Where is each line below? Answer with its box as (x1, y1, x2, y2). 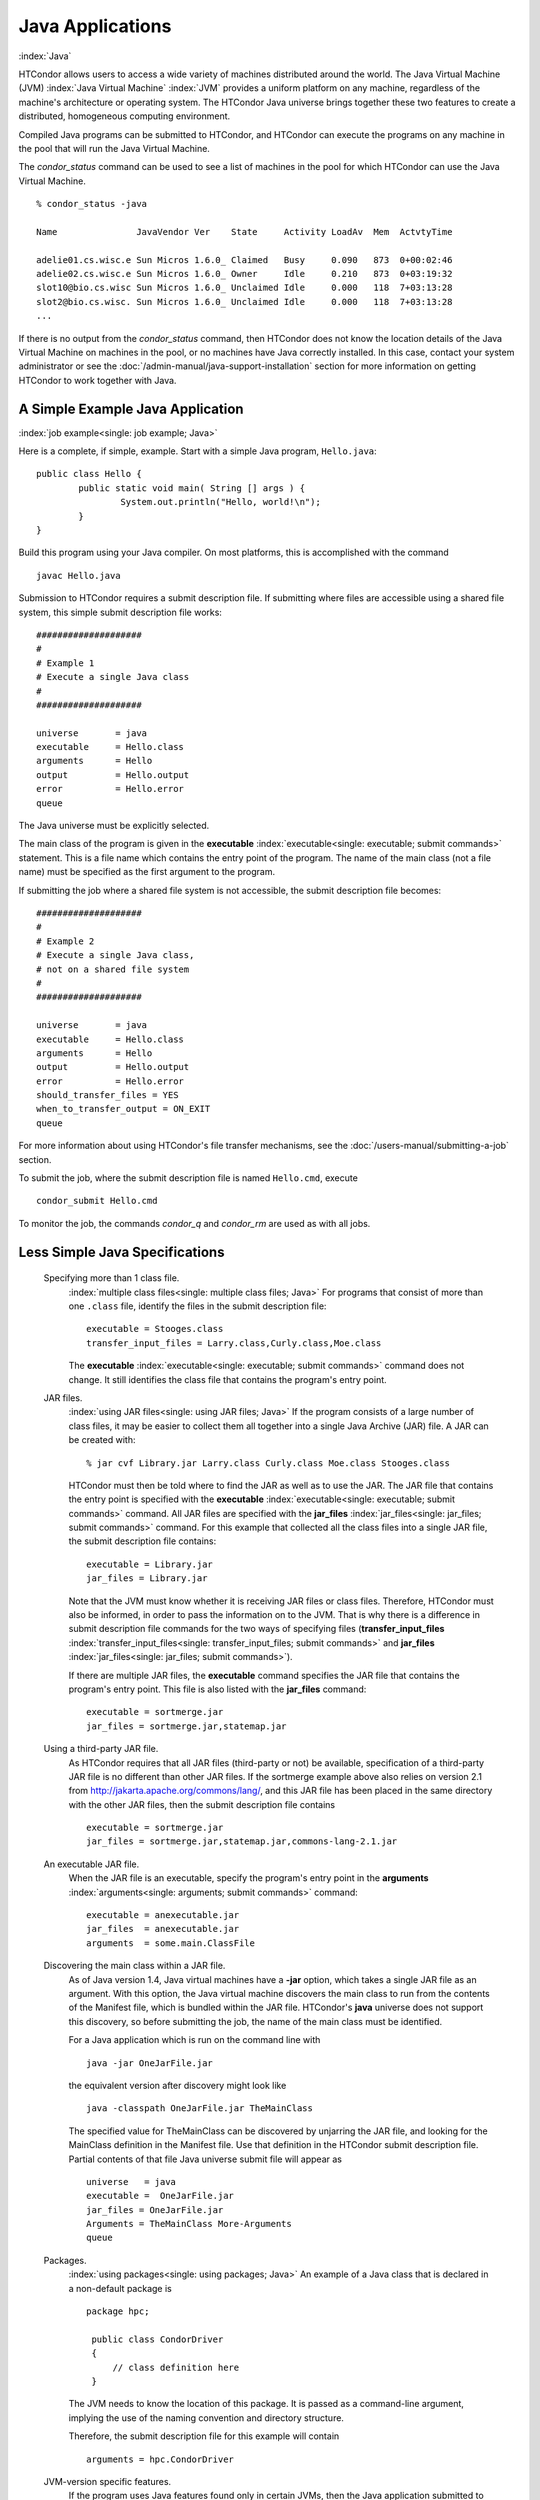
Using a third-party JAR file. (43, 1743, 159, 1755)
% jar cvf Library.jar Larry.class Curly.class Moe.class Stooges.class (86, 1457, 450, 1469)
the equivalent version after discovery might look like (68, 2079, 287, 2091)
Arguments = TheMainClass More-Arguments (86, 2218, 292, 2230)
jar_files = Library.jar (86, 1573, 208, 1584)
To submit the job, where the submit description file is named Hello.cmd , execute (18, 1172, 359, 1184)
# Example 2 (36, 935, 95, 947)
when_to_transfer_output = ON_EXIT (36, 1103, 211, 1115)
